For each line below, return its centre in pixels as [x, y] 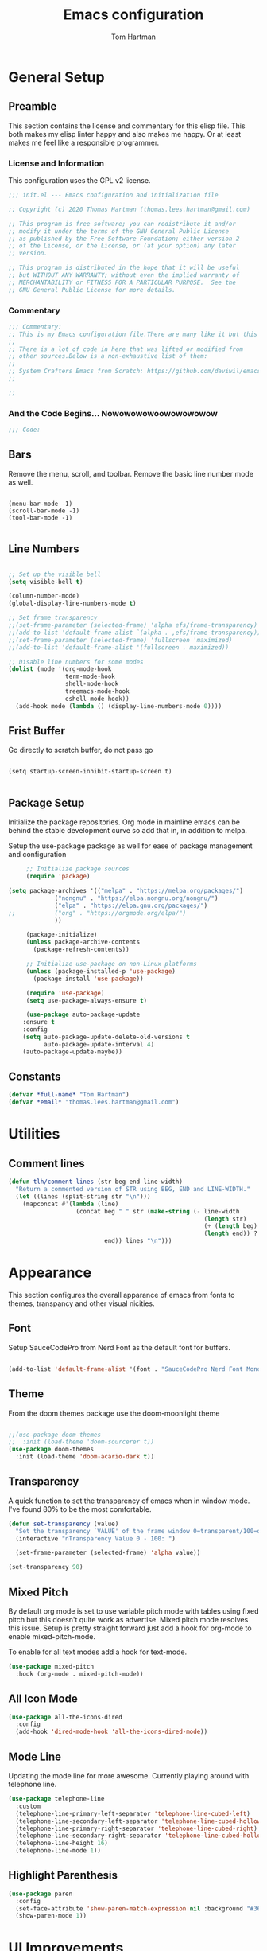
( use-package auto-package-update [83, 1015]
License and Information [56, 163]
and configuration [37, 855]
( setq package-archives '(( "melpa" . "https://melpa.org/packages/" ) [126, 891]
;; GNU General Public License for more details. [92, 290]
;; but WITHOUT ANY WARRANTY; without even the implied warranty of [124, 275]
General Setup [56, 77]
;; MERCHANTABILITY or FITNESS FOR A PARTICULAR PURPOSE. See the [122, 282]
